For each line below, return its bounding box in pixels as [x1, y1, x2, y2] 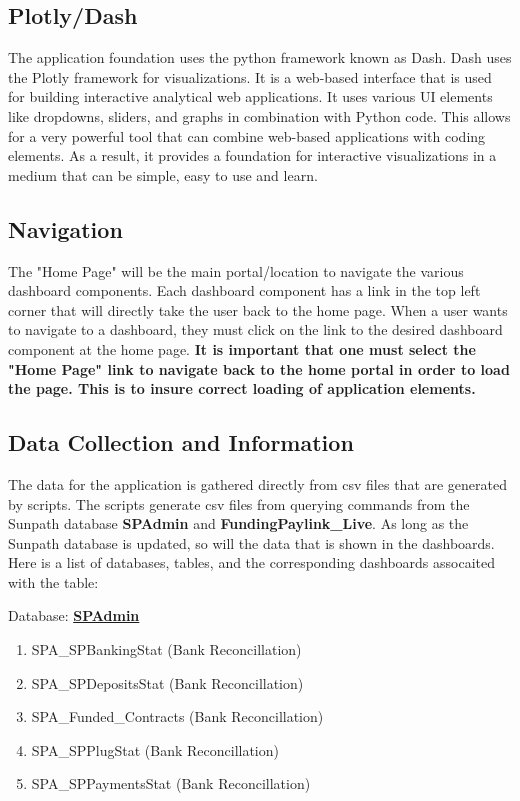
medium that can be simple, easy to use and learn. [8, 164, 318, 185]
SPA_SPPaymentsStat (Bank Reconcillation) [31, 773, 311, 794]
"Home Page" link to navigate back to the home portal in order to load [8, 358, 510, 379]
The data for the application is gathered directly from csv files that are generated [8, 473, 508, 494]
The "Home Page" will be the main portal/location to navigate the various [8, 260, 464, 281]
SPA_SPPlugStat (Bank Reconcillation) [31, 739, 279, 760]
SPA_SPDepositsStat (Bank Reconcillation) [31, 672, 304, 693]
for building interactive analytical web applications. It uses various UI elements [8, 86, 493, 107]
